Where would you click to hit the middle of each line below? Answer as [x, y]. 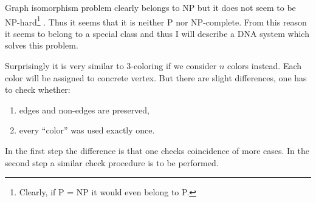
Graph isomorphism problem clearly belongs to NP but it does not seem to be [150, 7]
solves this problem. [42, 45]
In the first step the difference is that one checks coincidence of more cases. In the [157, 150]
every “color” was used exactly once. [87, 130]
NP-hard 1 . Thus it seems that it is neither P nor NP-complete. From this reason [156, 21]
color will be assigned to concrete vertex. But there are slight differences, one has [156, 77]
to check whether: [38, 89]
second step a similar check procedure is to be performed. [112, 162]
